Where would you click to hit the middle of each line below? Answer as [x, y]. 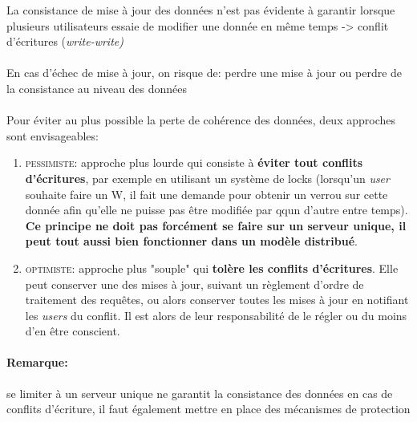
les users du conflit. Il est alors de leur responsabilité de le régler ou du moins [216, 315]
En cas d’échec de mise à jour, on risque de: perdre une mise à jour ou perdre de [204, 73]
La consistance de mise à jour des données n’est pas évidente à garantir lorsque [201, 10]
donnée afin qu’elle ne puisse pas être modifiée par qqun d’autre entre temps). [217, 210]
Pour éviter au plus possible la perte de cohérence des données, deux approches [201, 120]
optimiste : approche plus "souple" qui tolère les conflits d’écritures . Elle [212, 268]
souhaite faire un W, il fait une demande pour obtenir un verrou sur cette [206, 194]
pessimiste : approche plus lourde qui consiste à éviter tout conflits [194, 162]
